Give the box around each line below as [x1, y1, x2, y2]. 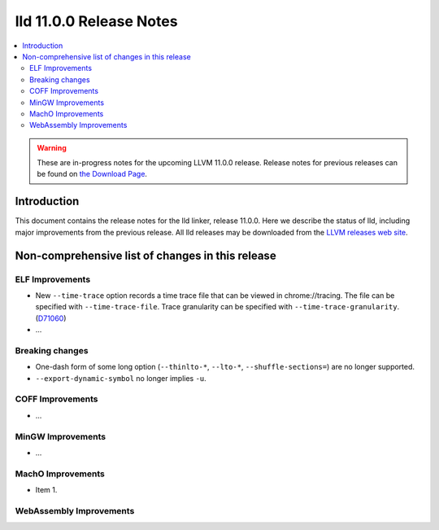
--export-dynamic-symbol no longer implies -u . [35, 373, 206, 383]
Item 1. [35, 485, 58, 495]
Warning [37, 142, 67, 152]
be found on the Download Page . [37, 169, 148, 179]
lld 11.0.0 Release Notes [15, 12, 178, 30]
